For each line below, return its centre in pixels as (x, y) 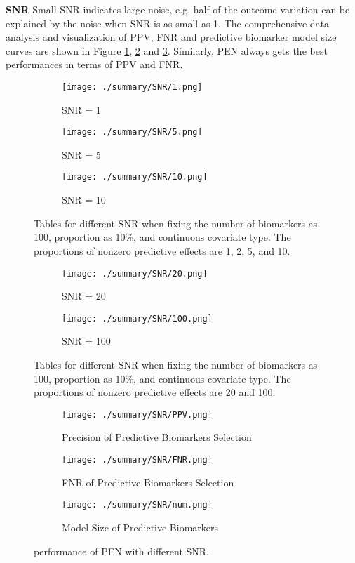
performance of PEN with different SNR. (121, 551)
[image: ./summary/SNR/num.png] (137, 505)
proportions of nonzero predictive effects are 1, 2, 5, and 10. (162, 250)
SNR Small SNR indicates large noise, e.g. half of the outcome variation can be (178, 9)
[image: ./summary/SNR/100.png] (137, 318)
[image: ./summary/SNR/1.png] (132, 87)
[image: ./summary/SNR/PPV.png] (137, 415)
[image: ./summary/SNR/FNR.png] (137, 460)
